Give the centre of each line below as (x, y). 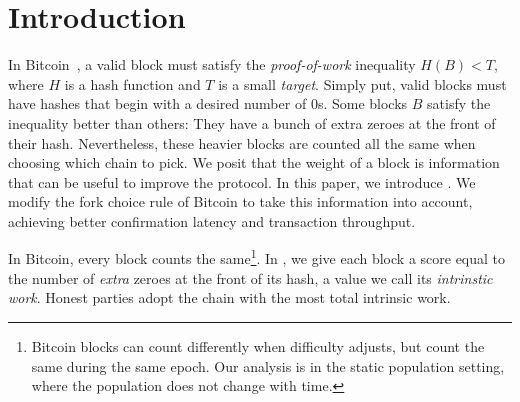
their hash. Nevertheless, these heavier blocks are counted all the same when (242, 142)
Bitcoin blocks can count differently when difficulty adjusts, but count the (258, 345)
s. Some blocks (362, 103)
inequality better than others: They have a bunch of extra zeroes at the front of (252, 122)
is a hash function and (132, 83)
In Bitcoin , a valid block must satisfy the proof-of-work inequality (212, 64)
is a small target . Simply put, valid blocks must (362, 83)
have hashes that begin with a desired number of (157, 103)
